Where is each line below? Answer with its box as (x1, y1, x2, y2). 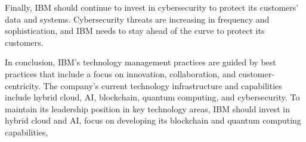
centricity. (5, 79, 41, 91)
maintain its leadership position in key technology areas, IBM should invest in (5, 102, 290, 115)
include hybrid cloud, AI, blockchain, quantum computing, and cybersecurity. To (5, 91, 300, 103)
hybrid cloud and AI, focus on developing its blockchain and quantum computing (5, 114, 301, 127)
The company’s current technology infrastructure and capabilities (43, 79, 282, 91)
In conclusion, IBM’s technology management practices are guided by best (5, 56, 276, 68)
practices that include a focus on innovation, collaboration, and (5, 67, 236, 80)
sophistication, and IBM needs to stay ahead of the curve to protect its (5, 24, 265, 37)
